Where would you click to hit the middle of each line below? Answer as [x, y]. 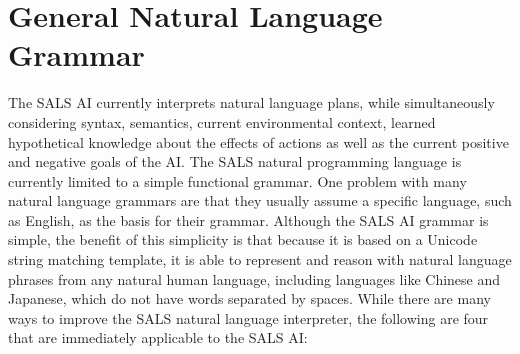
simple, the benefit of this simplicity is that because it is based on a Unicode [243, 239]
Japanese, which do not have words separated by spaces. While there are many [249, 298]
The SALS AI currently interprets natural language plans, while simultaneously [251, 102]
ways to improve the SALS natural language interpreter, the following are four [248, 317]
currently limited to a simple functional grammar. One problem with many [237, 180]
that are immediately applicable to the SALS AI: [158, 337]
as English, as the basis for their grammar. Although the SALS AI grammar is [248, 219]
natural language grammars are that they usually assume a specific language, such [260, 200]
